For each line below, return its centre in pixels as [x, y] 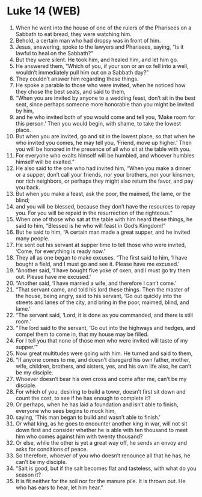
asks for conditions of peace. [52, 449]
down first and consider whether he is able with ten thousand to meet [102, 430]
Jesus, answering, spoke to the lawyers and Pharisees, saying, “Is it [99, 47]
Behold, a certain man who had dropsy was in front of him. [88, 40]
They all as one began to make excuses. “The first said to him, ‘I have [101, 257]
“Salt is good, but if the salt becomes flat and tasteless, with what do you [106, 468]
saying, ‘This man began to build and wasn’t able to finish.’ [88, 417]
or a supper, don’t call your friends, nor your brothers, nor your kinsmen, [105, 174]
